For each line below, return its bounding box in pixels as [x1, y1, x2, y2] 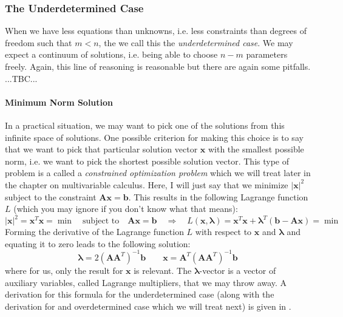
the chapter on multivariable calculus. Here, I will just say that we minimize [5, 178, 288, 191]
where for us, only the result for [5, 264, 123, 276]
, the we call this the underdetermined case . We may [98, 36, 293, 49]
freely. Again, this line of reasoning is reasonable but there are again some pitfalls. [5, 60, 311, 72]
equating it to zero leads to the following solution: [5, 237, 191, 250]
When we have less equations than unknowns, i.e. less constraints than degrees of [5, 24, 307, 37]
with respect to [195, 225, 252, 238]
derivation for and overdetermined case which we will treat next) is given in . [5, 299, 291, 312]
